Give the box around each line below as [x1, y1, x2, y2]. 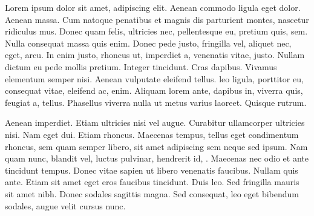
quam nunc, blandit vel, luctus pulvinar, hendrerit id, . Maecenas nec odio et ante [5, 152, 309, 165]
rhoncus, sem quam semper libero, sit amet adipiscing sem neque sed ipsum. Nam [5, 140, 308, 152]
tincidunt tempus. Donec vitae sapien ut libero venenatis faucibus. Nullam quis [5, 163, 298, 176]
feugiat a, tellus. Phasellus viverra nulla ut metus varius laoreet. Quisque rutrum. [5, 96, 307, 108]
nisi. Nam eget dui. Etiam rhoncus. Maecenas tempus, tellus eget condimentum [5, 128, 299, 140]
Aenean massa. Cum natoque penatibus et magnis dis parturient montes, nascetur [5, 13, 309, 25]
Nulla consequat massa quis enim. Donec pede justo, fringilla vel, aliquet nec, [5, 36, 292, 49]
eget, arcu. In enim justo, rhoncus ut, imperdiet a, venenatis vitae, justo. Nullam [5, 48, 305, 61]
